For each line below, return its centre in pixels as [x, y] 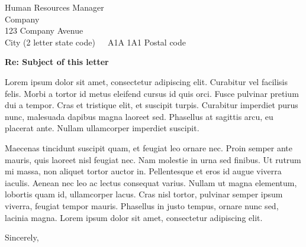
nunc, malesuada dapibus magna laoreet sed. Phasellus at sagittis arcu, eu [139, 116]
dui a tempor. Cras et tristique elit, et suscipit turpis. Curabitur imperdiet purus [152, 105]
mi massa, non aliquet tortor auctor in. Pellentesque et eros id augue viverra [143, 171]
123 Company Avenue [44, 30]
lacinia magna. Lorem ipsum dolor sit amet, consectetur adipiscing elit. [134, 217]
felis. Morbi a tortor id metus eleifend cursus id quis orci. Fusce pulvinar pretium [152, 93]
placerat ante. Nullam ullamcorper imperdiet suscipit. [102, 128]
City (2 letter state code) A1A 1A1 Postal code [96, 42]
